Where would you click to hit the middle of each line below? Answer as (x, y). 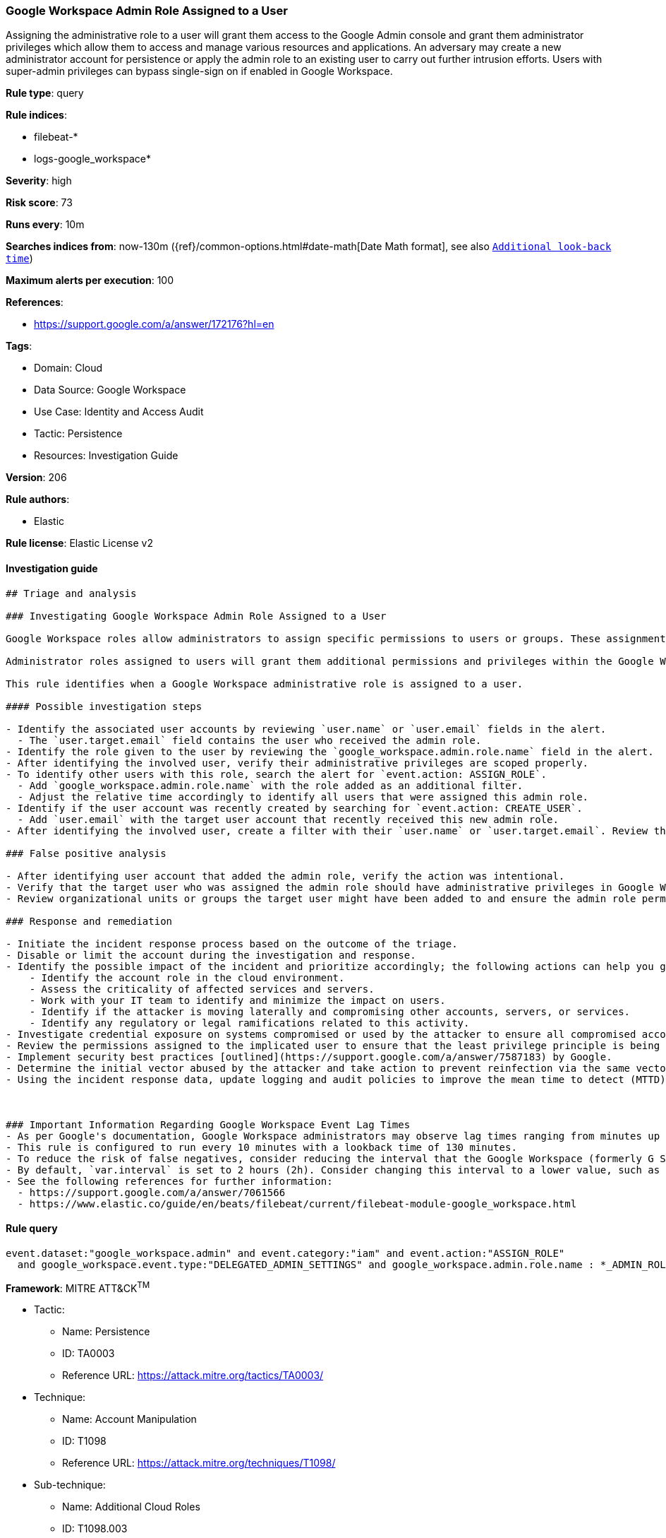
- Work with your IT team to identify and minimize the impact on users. (237, 1000)
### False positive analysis (86, 853)
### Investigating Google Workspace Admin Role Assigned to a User (196, 616)
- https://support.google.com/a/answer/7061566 (151, 1192)
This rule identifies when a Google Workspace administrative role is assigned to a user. (265, 684)
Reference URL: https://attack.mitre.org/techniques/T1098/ (199, 1463)
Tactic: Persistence (78, 434)
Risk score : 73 (39, 203)
